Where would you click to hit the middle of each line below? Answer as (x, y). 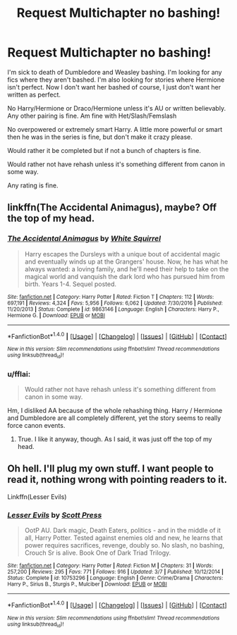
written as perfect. (34, 94)
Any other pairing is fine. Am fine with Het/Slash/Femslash (92, 116)
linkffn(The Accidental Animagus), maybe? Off (112, 208)
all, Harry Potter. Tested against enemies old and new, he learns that (124, 538)
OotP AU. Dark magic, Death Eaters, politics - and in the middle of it (122, 531)
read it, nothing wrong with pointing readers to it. (117, 480)
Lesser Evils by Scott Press (55, 514)
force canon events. (36, 425)
